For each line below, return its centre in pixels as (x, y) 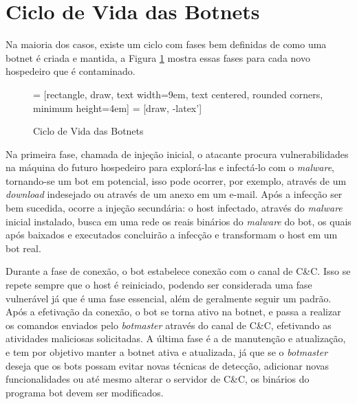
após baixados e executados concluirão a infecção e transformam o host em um (172, 235)
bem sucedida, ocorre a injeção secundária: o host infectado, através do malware (174, 208)
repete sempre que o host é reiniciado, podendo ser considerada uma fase (159, 285)
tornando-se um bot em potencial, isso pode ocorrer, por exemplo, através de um (176, 180)
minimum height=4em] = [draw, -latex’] (118, 108)
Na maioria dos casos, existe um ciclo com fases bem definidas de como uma (166, 44)
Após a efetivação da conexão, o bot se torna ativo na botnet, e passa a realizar (173, 312)
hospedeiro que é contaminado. (71, 71)
